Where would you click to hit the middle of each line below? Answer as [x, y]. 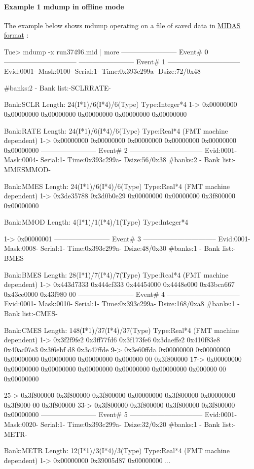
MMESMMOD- [27, 169]
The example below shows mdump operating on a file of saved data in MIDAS [122, 25]
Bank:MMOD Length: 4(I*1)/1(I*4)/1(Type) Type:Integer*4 [96, 222]
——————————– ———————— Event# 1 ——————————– [122, 61]
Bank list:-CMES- [31, 313]
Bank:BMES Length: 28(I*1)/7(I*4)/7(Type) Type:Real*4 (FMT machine [116, 274]
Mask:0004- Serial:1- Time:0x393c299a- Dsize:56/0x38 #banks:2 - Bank [112, 160]
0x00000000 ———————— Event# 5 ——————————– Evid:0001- [121, 414]
